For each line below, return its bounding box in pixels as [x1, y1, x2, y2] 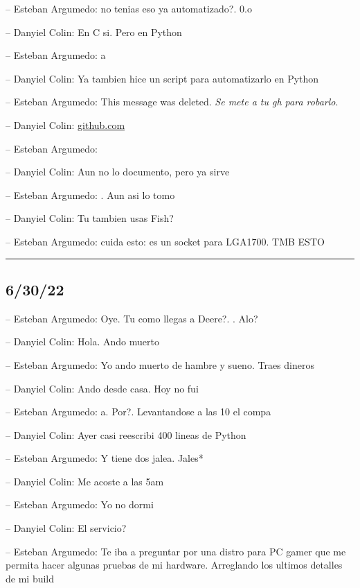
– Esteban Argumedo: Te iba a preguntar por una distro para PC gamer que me [6, 544, 346, 558]
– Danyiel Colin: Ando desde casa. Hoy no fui [6, 381, 199, 395]
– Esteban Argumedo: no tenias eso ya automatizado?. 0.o [6, 1, 252, 15]
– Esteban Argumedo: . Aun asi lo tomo [6, 187, 175, 202]
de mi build [6, 571, 55, 585]
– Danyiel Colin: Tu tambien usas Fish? [6, 211, 174, 225]
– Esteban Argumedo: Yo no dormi [6, 497, 154, 512]
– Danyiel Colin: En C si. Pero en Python [6, 24, 182, 39]
